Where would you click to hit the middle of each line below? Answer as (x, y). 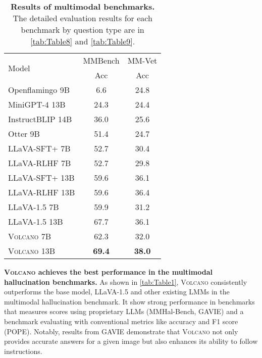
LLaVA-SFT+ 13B (41, 177)
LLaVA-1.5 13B (36, 221)
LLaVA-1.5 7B (34, 207)
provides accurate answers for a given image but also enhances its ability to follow (131, 341)
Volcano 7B (30, 236)
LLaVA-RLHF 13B (42, 192)
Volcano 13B (32, 251)
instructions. (23, 351)
